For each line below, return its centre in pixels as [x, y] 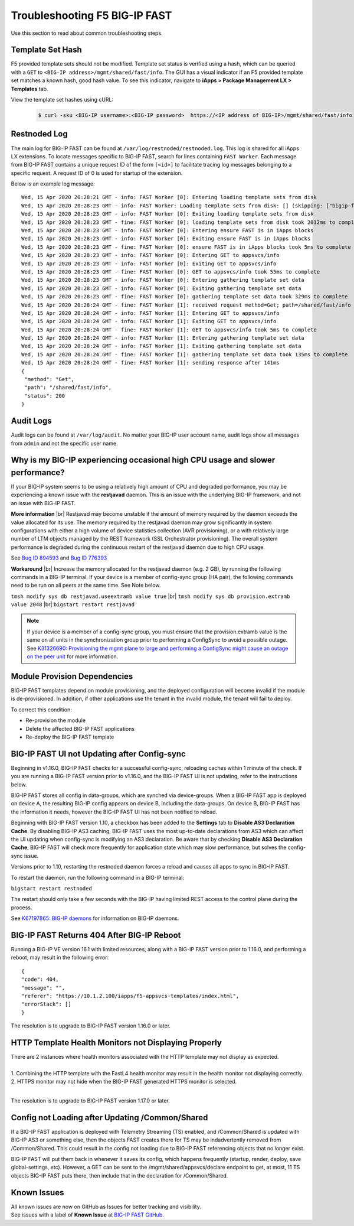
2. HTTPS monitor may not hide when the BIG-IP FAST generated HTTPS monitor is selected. [124, 1082]
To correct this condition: [41, 710]
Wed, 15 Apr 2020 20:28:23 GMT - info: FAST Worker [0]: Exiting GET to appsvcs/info [149, 264]
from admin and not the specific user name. [64, 443]
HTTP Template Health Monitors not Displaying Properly [117, 1043]
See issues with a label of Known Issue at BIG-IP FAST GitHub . [88, 1215]
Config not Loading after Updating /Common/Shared [109, 1118]
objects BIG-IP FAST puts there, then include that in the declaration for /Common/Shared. [119, 1175]
